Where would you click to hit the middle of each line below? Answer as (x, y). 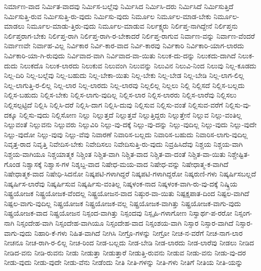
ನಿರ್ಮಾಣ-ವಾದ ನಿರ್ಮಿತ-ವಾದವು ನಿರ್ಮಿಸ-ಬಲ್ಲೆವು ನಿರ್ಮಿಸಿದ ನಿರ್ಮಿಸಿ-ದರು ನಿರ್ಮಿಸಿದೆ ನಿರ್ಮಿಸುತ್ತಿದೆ (119, 6)
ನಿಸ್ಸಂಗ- (243, 213)
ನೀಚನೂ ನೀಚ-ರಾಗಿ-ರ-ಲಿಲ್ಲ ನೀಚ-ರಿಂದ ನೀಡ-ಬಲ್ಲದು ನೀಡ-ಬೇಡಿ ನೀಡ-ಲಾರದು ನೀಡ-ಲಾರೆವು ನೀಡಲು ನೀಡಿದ (129, 243)
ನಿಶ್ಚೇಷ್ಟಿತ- (239, 154)
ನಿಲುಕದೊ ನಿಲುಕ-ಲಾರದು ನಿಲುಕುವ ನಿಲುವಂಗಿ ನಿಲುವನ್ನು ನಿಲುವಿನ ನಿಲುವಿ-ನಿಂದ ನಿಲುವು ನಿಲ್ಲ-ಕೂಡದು (138, 65)
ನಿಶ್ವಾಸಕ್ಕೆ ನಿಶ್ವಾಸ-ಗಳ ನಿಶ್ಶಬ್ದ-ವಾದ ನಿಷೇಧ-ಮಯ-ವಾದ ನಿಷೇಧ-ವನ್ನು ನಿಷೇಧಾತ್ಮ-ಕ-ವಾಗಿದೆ (125, 164)
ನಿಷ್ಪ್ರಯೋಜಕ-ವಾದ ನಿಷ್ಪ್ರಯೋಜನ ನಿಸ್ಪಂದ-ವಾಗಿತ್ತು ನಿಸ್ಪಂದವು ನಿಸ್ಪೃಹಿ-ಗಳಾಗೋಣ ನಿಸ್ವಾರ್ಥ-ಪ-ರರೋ (118, 213)
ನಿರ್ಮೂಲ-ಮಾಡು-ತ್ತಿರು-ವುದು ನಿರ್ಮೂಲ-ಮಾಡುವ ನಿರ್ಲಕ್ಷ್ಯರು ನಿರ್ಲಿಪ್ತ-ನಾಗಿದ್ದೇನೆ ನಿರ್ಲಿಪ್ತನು (132, 26)
